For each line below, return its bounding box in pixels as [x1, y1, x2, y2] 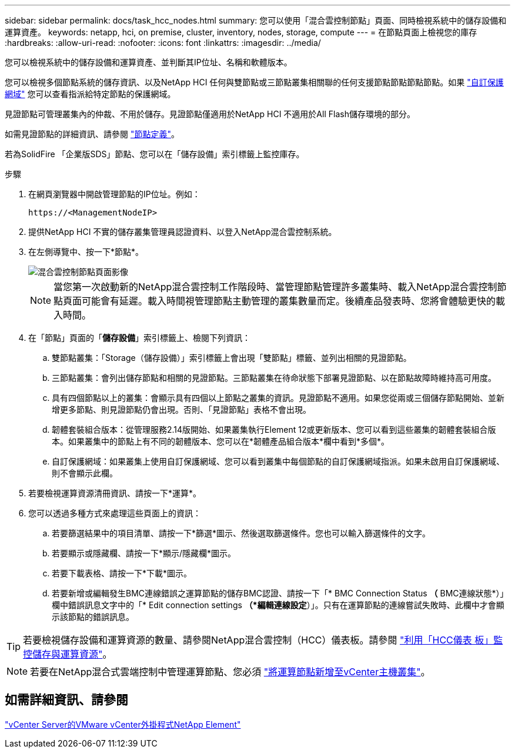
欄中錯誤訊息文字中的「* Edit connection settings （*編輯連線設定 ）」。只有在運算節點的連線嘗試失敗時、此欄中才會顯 [52, 600, 504, 610]
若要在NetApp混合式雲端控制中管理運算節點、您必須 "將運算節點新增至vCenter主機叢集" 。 [30, 666, 430, 678]
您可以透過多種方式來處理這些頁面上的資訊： [28, 508, 201, 518]
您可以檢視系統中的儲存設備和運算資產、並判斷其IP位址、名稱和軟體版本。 [5, 57, 292, 67]
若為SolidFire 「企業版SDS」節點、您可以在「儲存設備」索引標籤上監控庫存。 [5, 149, 305, 159]
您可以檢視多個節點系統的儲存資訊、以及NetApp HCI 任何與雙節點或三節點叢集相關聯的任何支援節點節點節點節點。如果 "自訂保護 [5, 77, 504, 87]
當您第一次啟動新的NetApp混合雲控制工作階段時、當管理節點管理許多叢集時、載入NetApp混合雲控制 [53, 281, 497, 293]
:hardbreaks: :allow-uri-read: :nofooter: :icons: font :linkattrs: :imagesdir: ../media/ [5, 38, 321, 48]
